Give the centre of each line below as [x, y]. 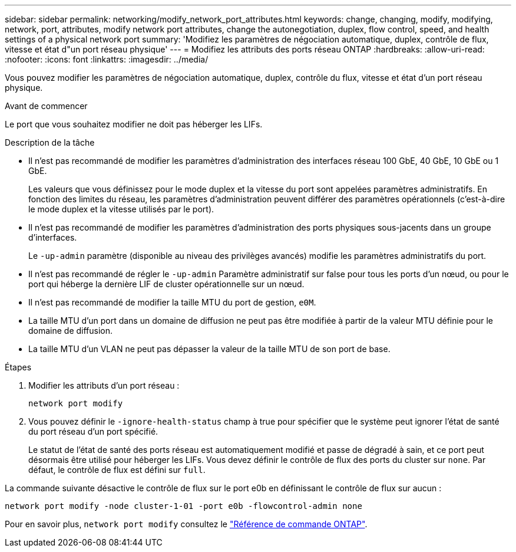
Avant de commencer [46, 106]
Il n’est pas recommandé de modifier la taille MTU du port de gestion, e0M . [172, 302]
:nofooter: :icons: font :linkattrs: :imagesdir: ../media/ [107, 59]
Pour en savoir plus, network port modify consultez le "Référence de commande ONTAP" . [186, 524]
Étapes [18, 367]
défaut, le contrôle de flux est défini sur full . [117, 470]
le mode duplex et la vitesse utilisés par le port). [121, 209]
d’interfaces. [53, 237]
